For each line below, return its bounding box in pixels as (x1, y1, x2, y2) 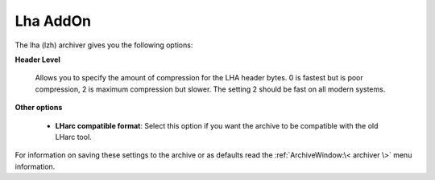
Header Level (14, 55, 60, 64)
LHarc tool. (55, 132, 92, 141)
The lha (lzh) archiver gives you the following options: (14, 40, 193, 50)
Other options (14, 103, 63, 112)
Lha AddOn (14, 12, 92, 30)
